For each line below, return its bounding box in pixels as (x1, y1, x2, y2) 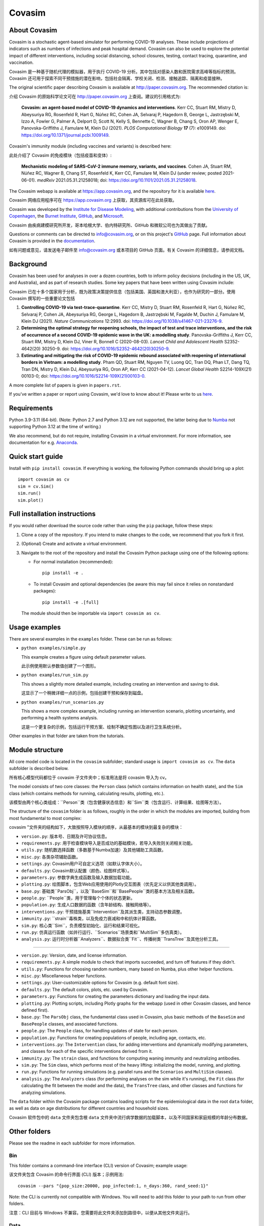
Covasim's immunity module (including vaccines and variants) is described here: (9, 143, 172, 149)
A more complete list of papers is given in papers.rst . (9, 382, 121, 388)
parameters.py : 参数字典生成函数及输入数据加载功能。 (21, 874, 134, 880)
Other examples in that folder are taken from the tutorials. (9, 733, 125, 739)
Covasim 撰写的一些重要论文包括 (9, 295, 75, 301)
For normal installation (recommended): (33, 559, 113, 564)
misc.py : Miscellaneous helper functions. (21, 973, 107, 978)
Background (9, 260, 47, 268)
